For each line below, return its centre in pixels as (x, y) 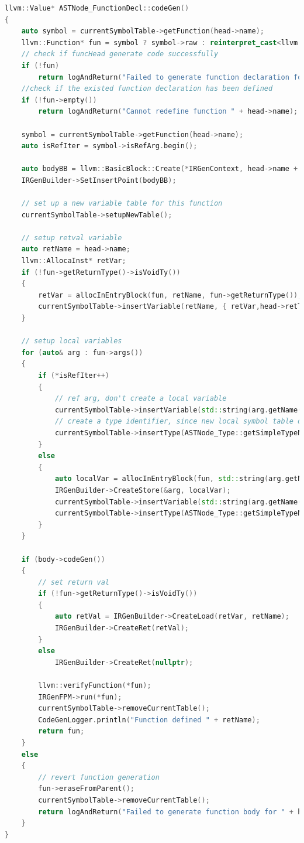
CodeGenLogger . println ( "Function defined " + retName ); (149, 720)
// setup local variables (72, 341)
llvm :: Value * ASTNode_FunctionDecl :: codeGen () (97, 8)
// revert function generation (99, 777)
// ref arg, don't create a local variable (141, 399)
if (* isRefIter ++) (74, 376)
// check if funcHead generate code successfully (120, 54)
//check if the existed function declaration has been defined (147, 89)
